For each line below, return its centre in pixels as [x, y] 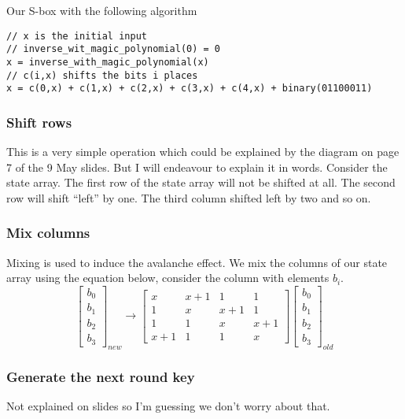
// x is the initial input [77, 36]
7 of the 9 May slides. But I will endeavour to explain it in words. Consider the [197, 167]
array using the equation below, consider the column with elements [168, 278]
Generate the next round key [101, 376]
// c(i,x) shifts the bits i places [102, 75]
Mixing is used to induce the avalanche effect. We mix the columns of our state [197, 262]
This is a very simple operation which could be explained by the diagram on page [203, 152]
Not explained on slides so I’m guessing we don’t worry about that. [168, 405]
